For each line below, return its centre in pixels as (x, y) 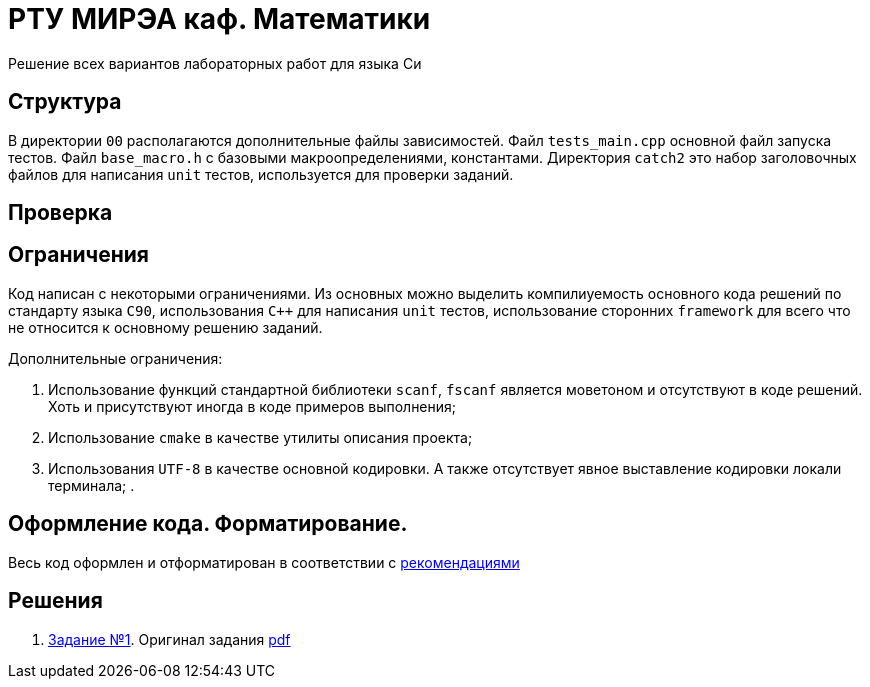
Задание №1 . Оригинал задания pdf (169, 639)
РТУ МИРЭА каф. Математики (219, 19)
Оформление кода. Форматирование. (208, 524)
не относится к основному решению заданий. (165, 327)
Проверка (60, 213)
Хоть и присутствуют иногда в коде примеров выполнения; (252, 406)
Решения (55, 601)
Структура (65, 102)
